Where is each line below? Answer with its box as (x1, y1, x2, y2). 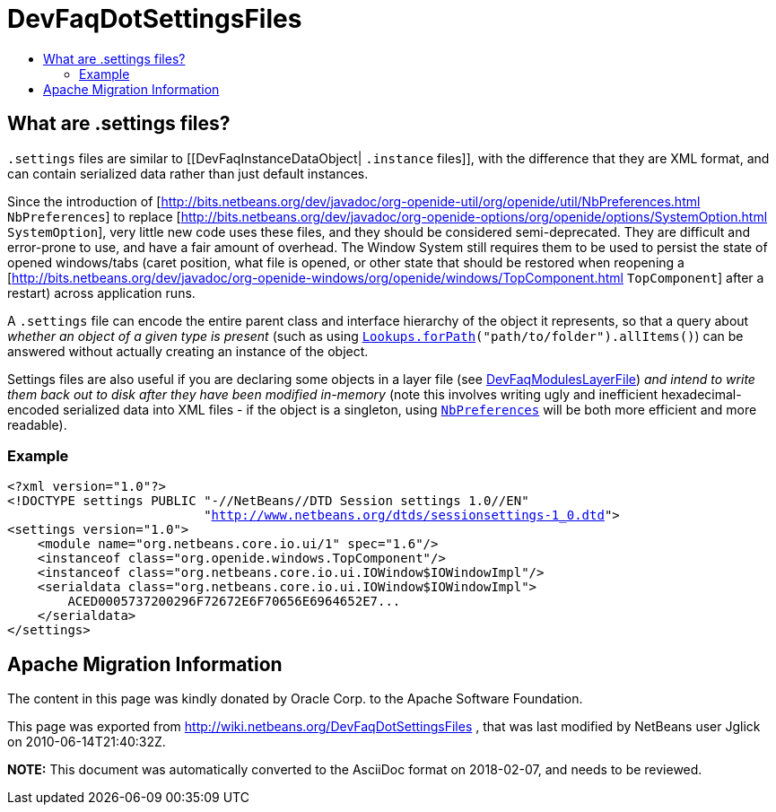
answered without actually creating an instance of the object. (7, 343, 369, 359)
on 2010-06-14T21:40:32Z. (7, 734, 166, 750)
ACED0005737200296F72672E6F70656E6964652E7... (67, 594, 401, 609)
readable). (7, 416, 67, 432)
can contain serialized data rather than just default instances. (7, 165, 369, 181)
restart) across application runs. (7, 284, 196, 301)
